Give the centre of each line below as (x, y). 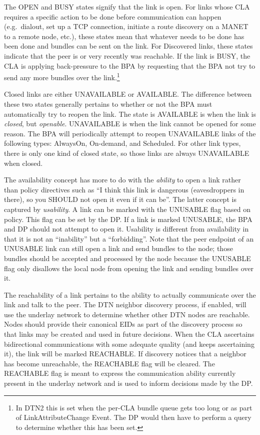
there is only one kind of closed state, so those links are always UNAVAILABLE (127, 153)
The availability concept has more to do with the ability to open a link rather (122, 180)
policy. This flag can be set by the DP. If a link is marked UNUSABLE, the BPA (128, 219)
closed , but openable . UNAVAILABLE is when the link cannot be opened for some (130, 124)
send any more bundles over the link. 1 (62, 76)
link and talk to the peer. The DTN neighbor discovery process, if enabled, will (125, 304)
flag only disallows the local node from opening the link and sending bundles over (129, 268)
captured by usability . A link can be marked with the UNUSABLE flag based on (127, 209)
